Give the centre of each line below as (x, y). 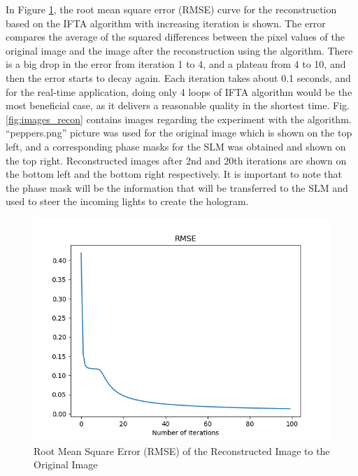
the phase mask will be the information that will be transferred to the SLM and (177, 187)
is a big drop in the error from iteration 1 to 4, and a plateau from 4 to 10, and (176, 64)
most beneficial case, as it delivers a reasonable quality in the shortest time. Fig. (178, 105)
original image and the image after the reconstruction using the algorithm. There (179, 50)
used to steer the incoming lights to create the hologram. (127, 201)
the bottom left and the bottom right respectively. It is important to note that (174, 174)
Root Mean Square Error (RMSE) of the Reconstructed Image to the (182, 450)
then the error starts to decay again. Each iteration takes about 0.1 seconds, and (178, 77)
